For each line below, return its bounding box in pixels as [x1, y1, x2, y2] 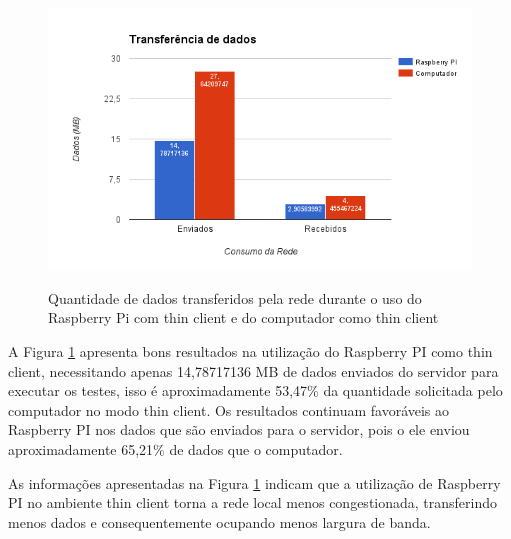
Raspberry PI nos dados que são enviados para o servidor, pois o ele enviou [8, 419, 470, 440]
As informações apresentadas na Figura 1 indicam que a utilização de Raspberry [8, 472, 501, 493]
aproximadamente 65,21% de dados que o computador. [8, 438, 343, 459]
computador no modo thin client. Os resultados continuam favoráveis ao [8, 399, 450, 420]
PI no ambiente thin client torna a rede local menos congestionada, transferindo [8, 492, 498, 513]
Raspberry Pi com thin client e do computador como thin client [48, 307, 439, 328]
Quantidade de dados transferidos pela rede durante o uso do [48, 287, 422, 308]
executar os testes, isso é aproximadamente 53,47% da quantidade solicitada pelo [8, 380, 503, 401]
